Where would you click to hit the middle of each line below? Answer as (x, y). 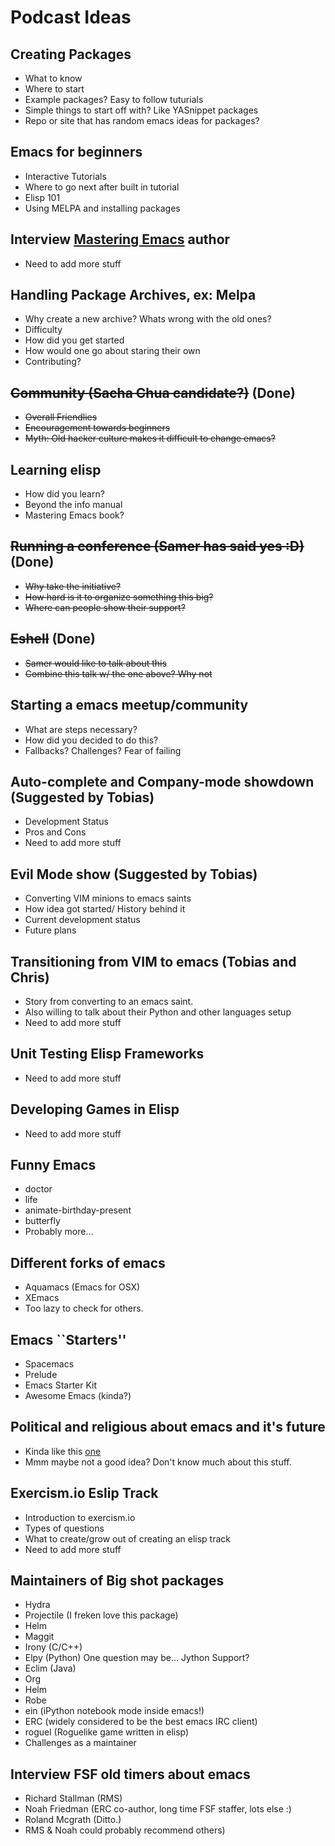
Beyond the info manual (73, 505)
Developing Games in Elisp (95, 1109)
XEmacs (42, 1298)
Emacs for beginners (76, 152)
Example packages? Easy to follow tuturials (114, 99)
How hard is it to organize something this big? (119, 597)
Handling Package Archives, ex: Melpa (133, 295)
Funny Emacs (53, 1164)
